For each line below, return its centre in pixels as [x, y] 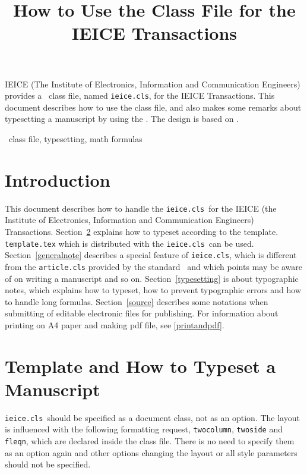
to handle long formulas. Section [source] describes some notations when [137, 301]
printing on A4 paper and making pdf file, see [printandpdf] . [115, 324]
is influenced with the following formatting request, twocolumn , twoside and [144, 429]
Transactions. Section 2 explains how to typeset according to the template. [142, 231]
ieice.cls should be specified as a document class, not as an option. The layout [152, 417]
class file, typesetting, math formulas [75, 139]
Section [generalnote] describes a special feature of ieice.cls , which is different [151, 255]
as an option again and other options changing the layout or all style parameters [151, 452]
